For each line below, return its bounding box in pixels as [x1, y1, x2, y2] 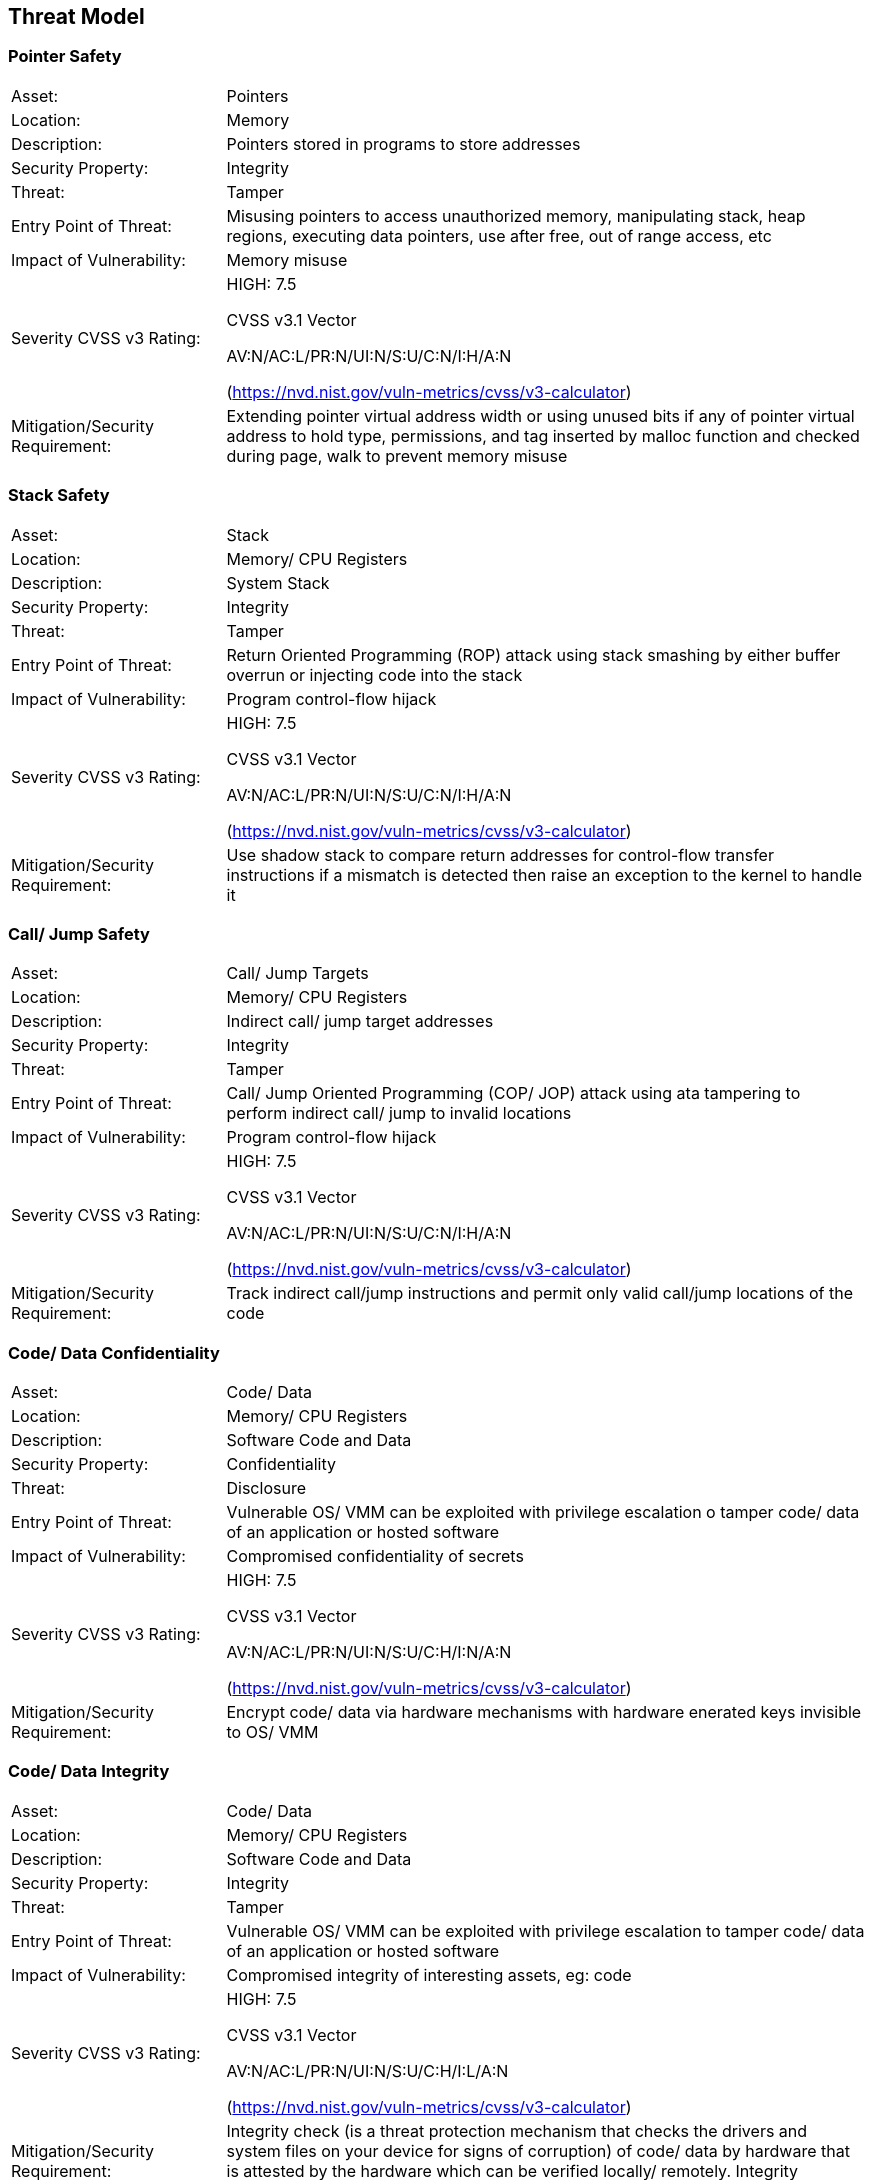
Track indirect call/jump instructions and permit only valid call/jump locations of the [226, 1283, 854, 1304]
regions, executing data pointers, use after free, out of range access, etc [226, 225, 772, 246]
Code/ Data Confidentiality [8, 1342, 220, 1363]
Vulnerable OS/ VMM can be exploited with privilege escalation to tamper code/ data [226, 1920, 865, 1941]
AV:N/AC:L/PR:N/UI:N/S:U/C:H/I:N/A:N [226, 1642, 512, 1663]
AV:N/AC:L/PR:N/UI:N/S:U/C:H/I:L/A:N [226, 2060, 509, 2081]
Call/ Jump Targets [226, 963, 369, 984]
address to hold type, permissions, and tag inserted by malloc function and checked [226, 425, 860, 446]
